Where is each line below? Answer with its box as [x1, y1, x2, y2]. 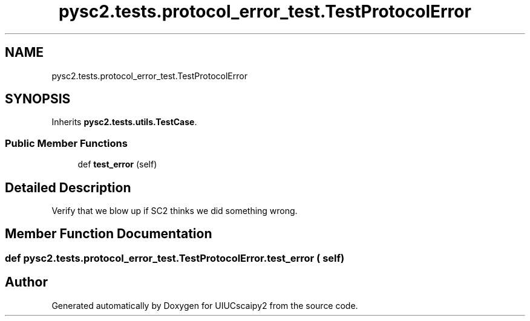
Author [5, 274, 48, 290]
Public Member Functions [5, 137, 128, 149]
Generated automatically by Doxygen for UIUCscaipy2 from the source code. [51, 300, 358, 311]
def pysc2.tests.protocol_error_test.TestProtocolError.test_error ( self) [5, 251, 345, 264]
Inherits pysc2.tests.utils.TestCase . [51, 117, 197, 128]
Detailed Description [5, 180, 131, 195]
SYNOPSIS [5, 91, 71, 107]
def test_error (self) [77, 159, 157, 170]
